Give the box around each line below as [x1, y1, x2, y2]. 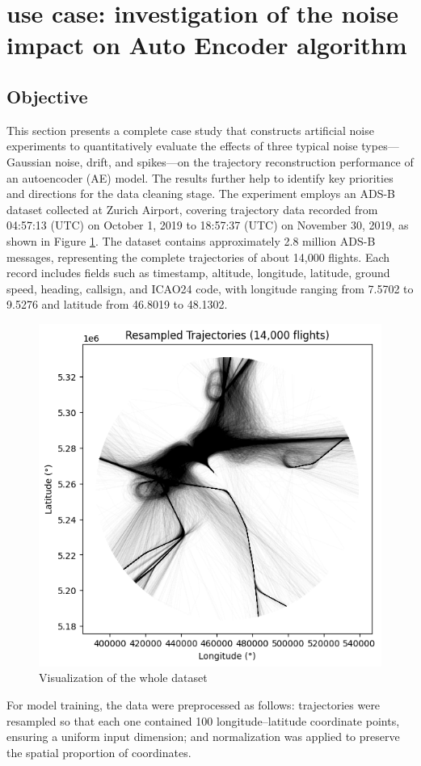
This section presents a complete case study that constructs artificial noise [6, 121, 374, 138]
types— [361, 137, 399, 154]
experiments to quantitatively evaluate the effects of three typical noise [6, 137, 358, 154]
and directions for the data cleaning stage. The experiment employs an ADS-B [6, 185, 395, 202]
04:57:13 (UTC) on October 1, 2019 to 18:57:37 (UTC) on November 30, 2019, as [6, 217, 409, 234]
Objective [6, 83, 88, 108]
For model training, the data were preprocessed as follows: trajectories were [6, 697, 381, 713]
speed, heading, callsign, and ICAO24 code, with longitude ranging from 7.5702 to [6, 280, 414, 297]
